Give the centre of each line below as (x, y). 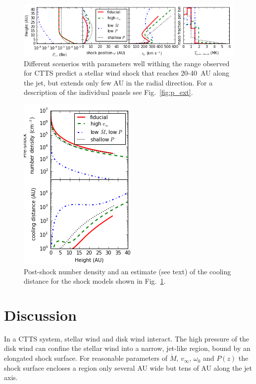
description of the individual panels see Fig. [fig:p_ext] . (108, 92)
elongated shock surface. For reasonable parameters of (86, 358)
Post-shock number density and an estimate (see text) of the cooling (128, 271)
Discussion (40, 315)
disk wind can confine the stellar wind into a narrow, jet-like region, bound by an (127, 348)
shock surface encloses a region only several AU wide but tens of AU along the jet (128, 367)
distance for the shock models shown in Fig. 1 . (95, 281)
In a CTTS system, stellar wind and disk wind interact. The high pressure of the (127, 338)
